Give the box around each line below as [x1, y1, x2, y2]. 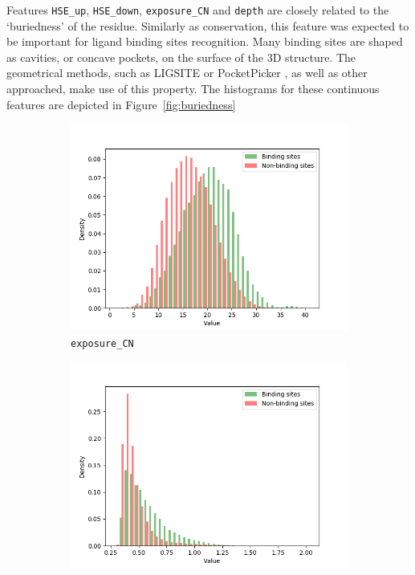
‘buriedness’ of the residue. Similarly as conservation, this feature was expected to [6, 17, 409, 34]
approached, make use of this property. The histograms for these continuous [6, 80, 380, 97]
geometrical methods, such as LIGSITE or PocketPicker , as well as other [6, 64, 368, 81]
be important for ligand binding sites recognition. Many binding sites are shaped [6, 33, 403, 50]
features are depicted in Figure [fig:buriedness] [6, 96, 236, 112]
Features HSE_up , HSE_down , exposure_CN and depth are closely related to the [6, 2, 389, 18]
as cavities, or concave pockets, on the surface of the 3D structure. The [6, 48, 356, 65]
